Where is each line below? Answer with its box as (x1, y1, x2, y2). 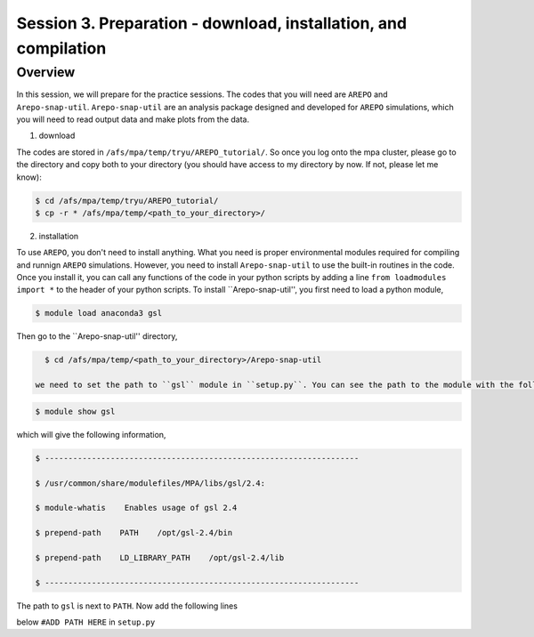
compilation (16, 38, 107, 58)
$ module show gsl (35, 406, 116, 416)
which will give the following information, (16, 429, 166, 439)
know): (16, 172, 42, 182)
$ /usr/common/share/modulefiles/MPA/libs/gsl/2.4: (35, 478, 266, 488)
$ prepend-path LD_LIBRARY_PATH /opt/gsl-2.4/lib (35, 552, 285, 562)
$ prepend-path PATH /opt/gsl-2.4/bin (35, 528, 233, 538)
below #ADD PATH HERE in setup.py (16, 617, 156, 627)
